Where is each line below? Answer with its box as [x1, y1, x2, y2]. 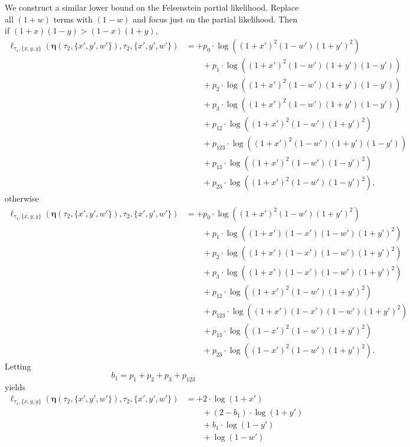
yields [5, 381, 25, 393]
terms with [53, 12, 93, 25]
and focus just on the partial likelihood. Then [132, 12, 297, 25]
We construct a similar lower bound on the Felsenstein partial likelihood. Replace [5, 1, 299, 13]
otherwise [5, 192, 39, 205]
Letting [5, 359, 31, 372]
